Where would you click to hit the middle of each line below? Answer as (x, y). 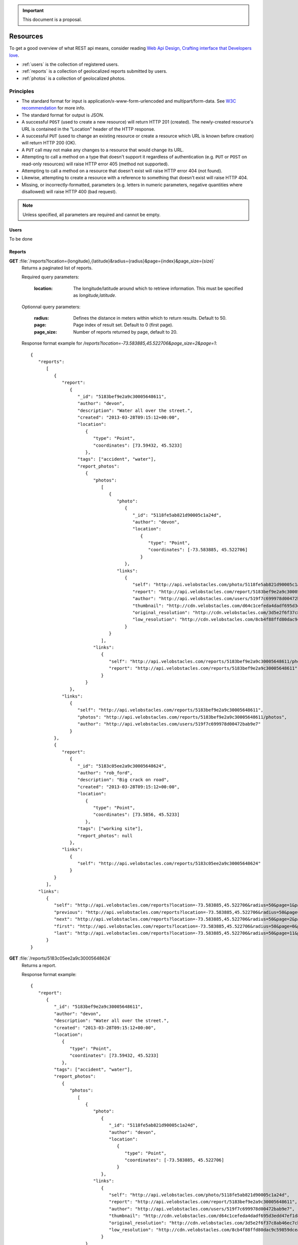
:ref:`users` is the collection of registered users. (70, 64)
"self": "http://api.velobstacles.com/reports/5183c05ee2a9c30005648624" (169, 864)
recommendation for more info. (53, 108)
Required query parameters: (50, 277)
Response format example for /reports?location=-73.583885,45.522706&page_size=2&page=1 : (119, 343)
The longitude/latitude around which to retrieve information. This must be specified (158, 288)
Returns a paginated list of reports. (57, 268)
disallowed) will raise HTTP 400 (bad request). (69, 192)
